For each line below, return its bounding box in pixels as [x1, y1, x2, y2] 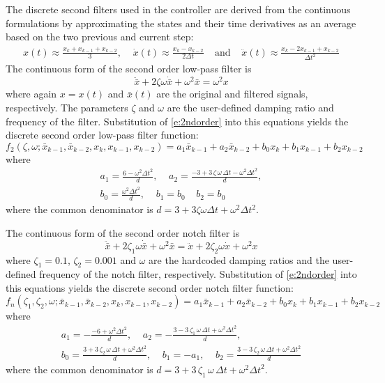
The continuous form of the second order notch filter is [6, 225, 240, 240]
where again [6, 86, 57, 101]
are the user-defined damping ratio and [167, 100, 334, 115]
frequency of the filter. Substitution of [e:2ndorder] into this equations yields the [6, 114, 349, 128]
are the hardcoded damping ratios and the [149, 252, 329, 267]
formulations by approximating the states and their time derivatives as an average [6, 15, 356, 30]
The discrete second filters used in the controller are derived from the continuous [6, 2, 351, 16]
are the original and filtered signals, [156, 86, 308, 101]
